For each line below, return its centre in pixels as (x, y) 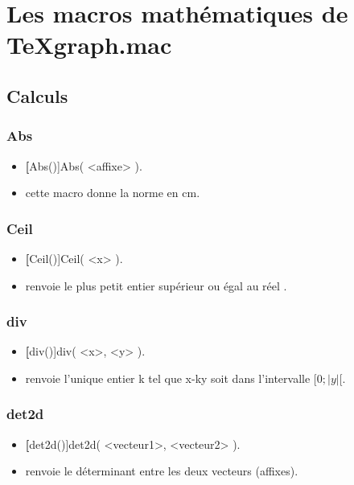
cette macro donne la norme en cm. (113, 193)
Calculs (37, 95)
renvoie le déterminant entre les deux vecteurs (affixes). (162, 471)
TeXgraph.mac (89, 45)
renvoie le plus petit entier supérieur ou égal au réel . (156, 285)
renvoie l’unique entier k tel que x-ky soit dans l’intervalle (168, 378)
